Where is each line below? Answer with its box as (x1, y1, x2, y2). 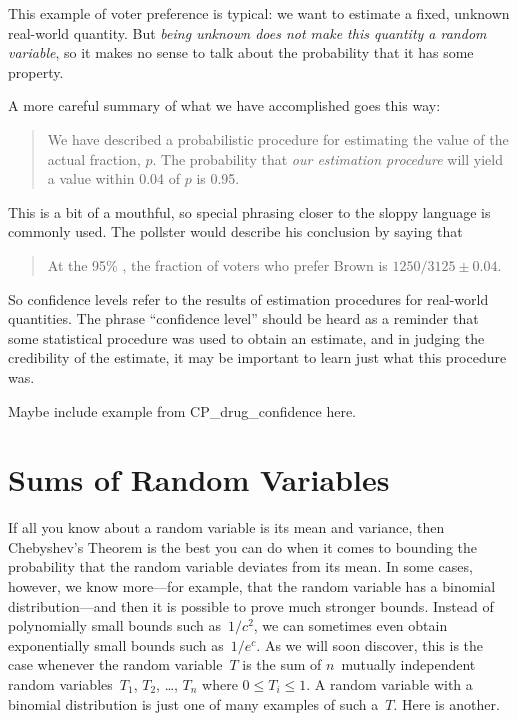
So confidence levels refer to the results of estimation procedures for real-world (8, 288, 489, 309)
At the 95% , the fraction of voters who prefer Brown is (47, 254, 388, 275)
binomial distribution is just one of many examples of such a (8, 693, 379, 714)
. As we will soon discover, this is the (256, 634, 484, 655)
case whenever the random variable (8, 654, 223, 675)
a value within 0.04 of (47, 168, 181, 189)
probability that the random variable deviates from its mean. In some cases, (8, 556, 473, 577)
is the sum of (242, 654, 322, 675)
